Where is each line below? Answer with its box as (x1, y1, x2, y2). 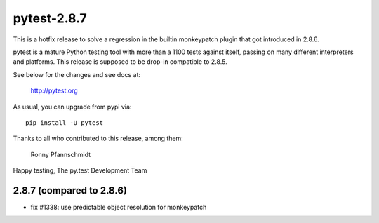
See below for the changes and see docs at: (13, 70, 140, 79)
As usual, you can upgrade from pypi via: (13, 102, 132, 111)
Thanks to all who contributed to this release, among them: (13, 134, 184, 143)
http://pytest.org (30, 86, 79, 95)
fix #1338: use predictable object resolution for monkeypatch (30, 203, 207, 211)
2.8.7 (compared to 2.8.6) (13, 184, 128, 196)
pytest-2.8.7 (13, 11, 87, 26)
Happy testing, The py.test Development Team (13, 166, 147, 175)
